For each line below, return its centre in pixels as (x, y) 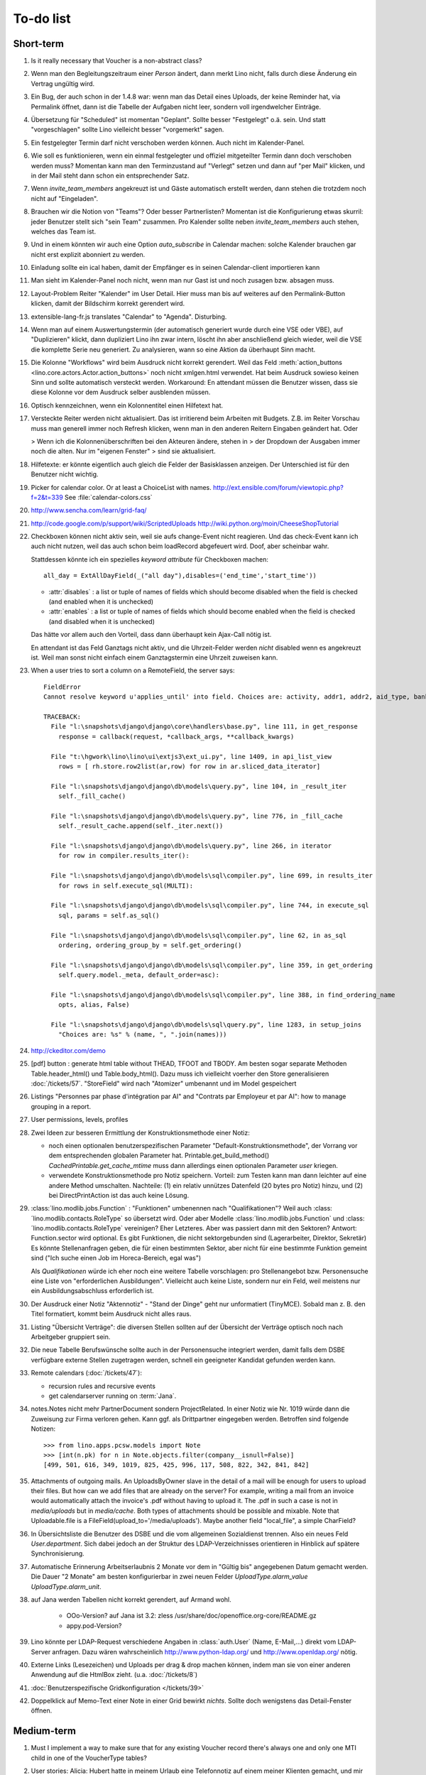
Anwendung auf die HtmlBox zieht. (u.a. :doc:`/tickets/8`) (114, 1675)
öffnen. (42, 1710)
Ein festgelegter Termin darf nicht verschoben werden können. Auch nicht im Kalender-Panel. (168, 143)
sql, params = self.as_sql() (109, 915)
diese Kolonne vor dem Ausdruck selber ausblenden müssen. (121, 392)
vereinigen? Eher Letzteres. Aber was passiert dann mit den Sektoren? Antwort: (241, 1228)
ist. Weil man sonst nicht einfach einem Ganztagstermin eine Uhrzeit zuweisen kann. (154, 657)
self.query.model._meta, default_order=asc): (139, 975)
